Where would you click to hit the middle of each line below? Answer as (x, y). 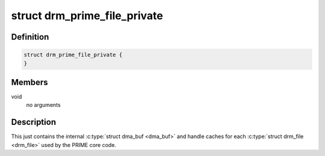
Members (29, 82)
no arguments (43, 105)
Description (34, 122)
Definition (30, 37)
